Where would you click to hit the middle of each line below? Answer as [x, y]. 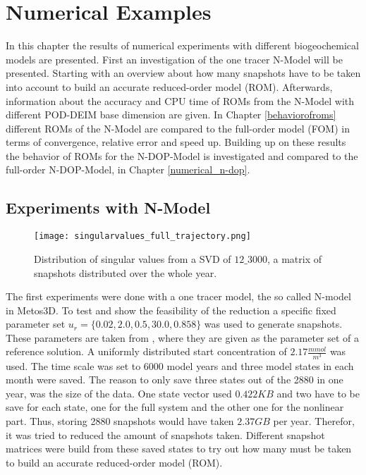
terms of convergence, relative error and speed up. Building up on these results [176, 142]
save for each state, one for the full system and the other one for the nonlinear [175, 407]
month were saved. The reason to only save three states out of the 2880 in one [175, 380]
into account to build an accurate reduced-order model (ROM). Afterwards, [169, 86]
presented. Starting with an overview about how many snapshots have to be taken [183, 73]
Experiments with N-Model [108, 208]
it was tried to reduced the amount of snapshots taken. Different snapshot [165, 434]
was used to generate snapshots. [273, 324]
